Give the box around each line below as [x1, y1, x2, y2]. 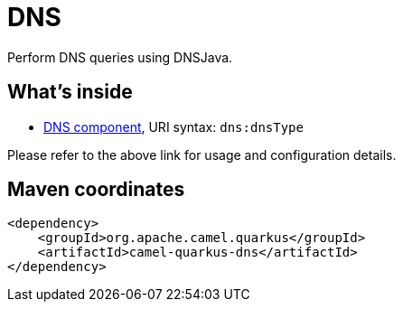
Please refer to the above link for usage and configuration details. [7, 146, 397, 163]
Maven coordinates [7, 178, 185, 201]
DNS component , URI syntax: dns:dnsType [43, 118, 304, 135]
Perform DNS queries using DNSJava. [7, 49, 233, 65]
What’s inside [7, 80, 133, 104]
